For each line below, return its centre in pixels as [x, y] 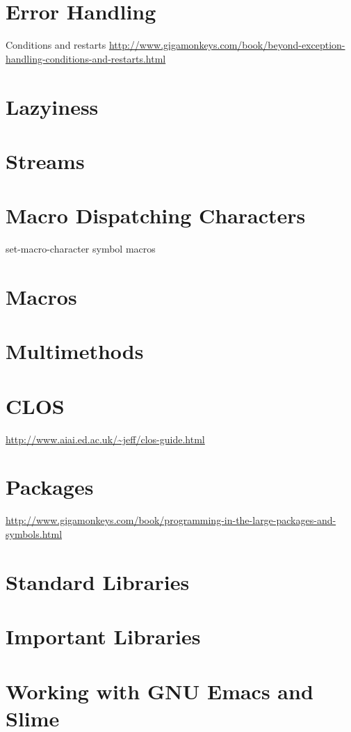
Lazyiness [52, 106]
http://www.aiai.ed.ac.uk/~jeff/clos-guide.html [105, 439]
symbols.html [34, 533]
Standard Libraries [98, 581]
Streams [45, 160]
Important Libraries [103, 636]
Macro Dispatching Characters [156, 215]
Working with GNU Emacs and [160, 691]
